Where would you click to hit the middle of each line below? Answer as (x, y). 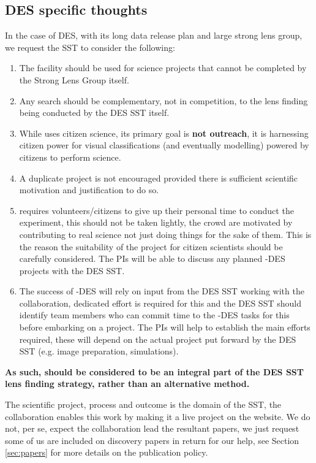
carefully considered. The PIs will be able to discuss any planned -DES (152, 258)
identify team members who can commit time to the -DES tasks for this (154, 315)
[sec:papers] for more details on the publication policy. (107, 452)
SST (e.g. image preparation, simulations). (99, 351)
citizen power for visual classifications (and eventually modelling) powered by (164, 145)
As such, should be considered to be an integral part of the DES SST (154, 371)
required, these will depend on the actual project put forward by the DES (158, 339)
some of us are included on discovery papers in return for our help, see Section (152, 440)
